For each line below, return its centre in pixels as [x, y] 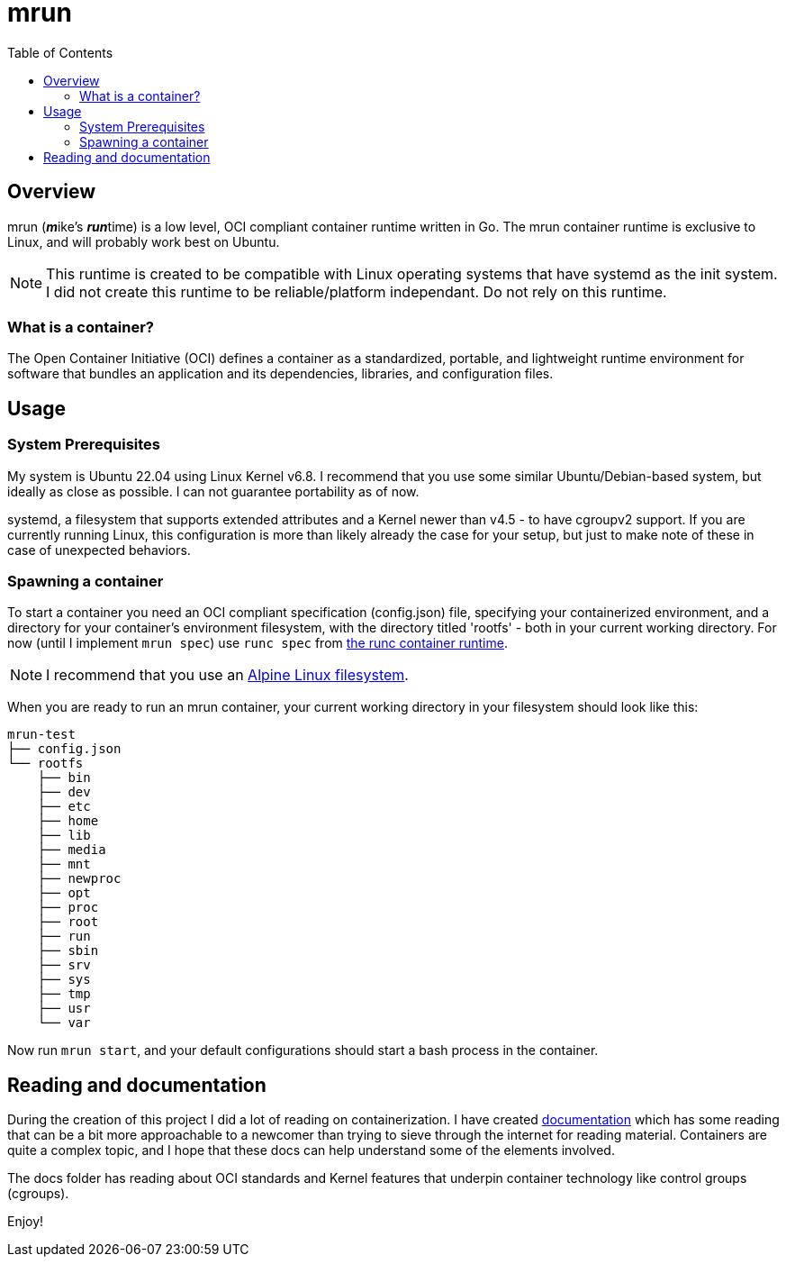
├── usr [64, 1009]
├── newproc [79, 879]
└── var [64, 1023]
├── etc [64, 807]
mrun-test [41, 735]
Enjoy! [26, 1222]
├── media [72, 850]
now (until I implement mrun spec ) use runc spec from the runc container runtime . [257, 643]
